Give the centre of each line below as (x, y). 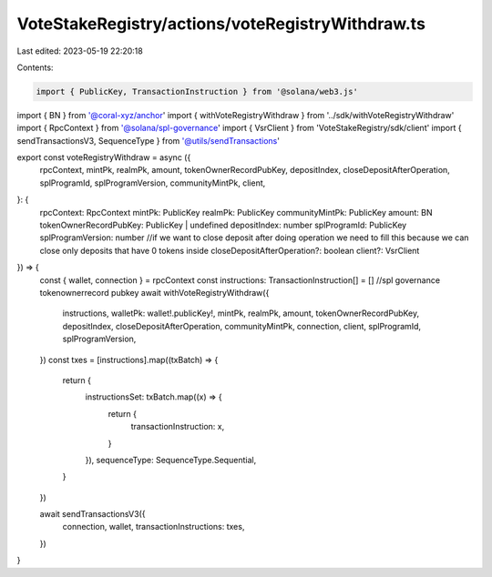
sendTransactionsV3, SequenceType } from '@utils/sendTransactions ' (148, 140)
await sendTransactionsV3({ (92, 514)
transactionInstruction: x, (178, 427)
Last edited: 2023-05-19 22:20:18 (80, 51)
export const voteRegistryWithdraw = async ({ (104, 157)
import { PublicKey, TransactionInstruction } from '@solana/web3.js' (197, 91)
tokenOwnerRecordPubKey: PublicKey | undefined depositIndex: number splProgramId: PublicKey (223, 225)
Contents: (35, 67)
